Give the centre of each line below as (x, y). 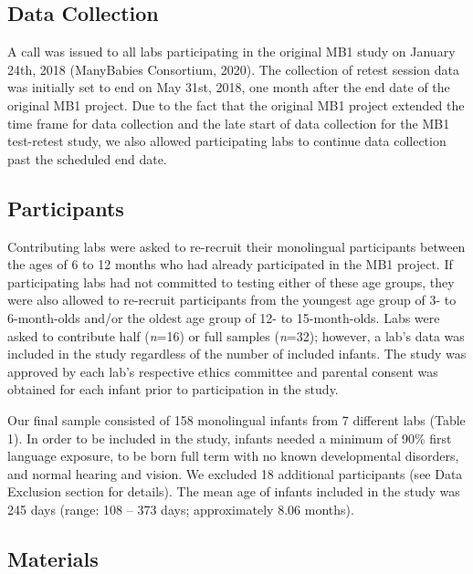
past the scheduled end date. (87, 158)
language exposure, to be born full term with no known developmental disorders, (233, 456)
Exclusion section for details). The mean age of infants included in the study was (234, 491)
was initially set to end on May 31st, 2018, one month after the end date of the (229, 87)
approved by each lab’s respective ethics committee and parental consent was (223, 371)
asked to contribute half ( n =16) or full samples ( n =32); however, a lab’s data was (236, 335)
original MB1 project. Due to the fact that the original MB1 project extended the (236, 104)
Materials (53, 558)
